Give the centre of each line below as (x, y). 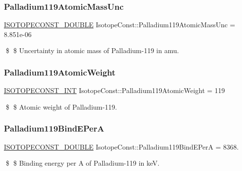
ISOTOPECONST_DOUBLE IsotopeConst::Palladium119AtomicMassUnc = (120, 25)
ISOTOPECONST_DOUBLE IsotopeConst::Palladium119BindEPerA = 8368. (121, 146)
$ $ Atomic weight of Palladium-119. (61, 106)
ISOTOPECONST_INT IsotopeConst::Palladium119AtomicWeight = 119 (114, 90)
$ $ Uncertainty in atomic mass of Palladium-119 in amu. (92, 50)
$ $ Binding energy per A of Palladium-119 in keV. (83, 163)
